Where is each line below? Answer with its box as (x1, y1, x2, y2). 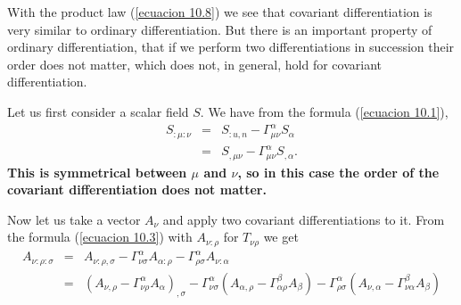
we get (263, 227, 299, 246)
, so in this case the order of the (237, 162, 440, 181)
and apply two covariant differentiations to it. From (162, 210, 445, 228)
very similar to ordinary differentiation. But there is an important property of (7, 20, 432, 38)
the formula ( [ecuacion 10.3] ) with (7, 227, 193, 246)
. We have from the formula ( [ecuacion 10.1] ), (200, 102, 449, 120)
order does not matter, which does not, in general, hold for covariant (7, 54, 383, 73)
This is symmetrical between (7, 162, 187, 181)
